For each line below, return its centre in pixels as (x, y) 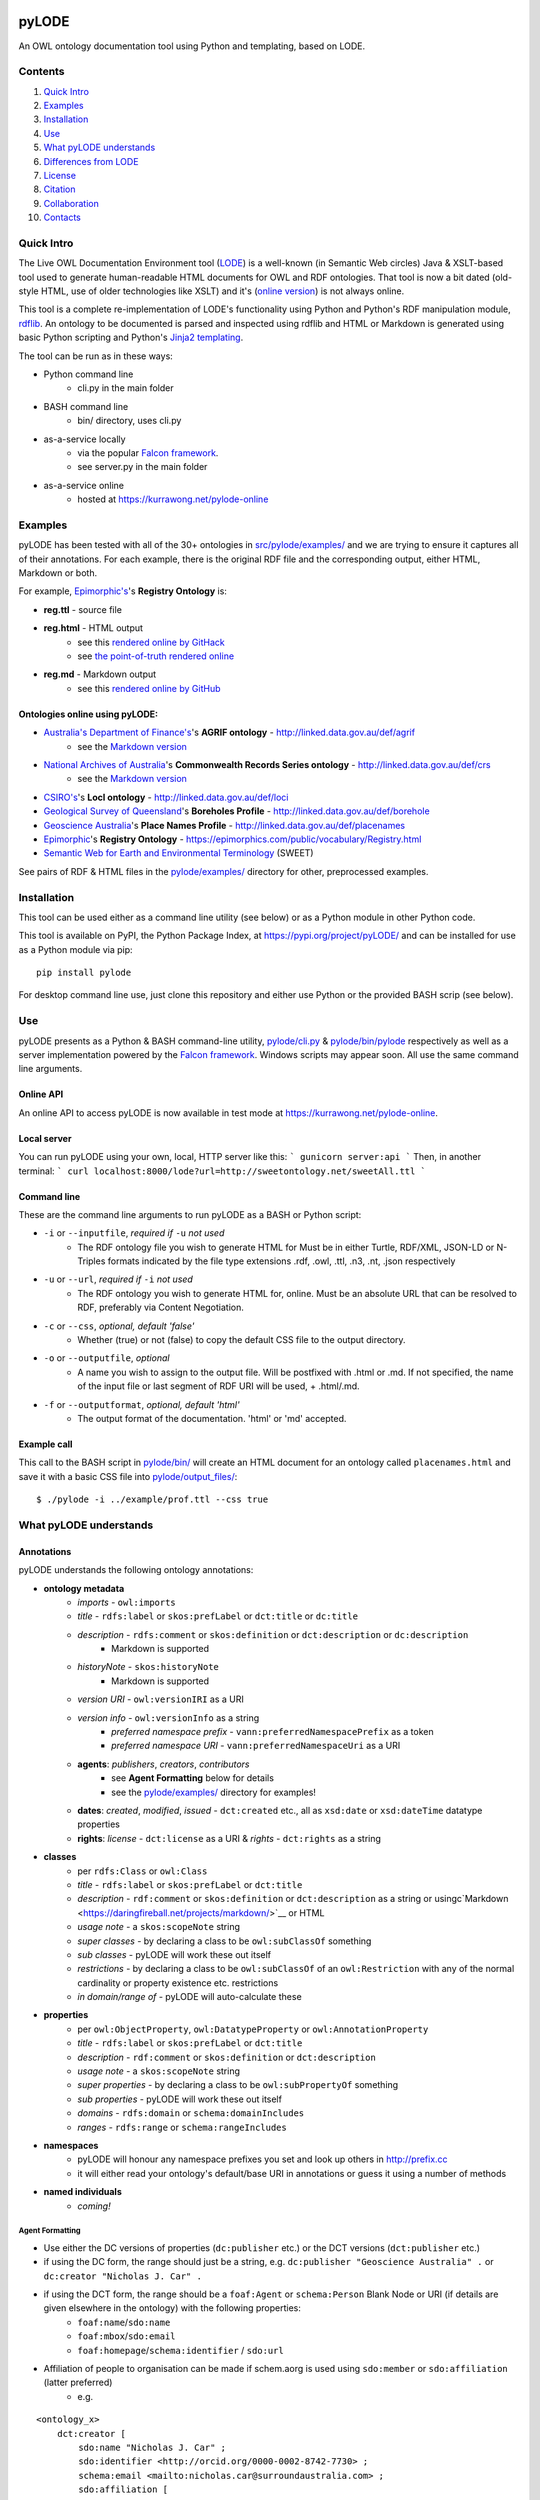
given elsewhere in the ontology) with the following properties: (172, 2308)
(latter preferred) (78, 2382)
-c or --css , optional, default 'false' (119, 1326)
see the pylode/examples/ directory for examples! (214, 1792)
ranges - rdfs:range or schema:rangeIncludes (182, 2127)
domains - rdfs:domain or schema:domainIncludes (191, 2113)
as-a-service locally (84, 439)
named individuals (82, 2192)
